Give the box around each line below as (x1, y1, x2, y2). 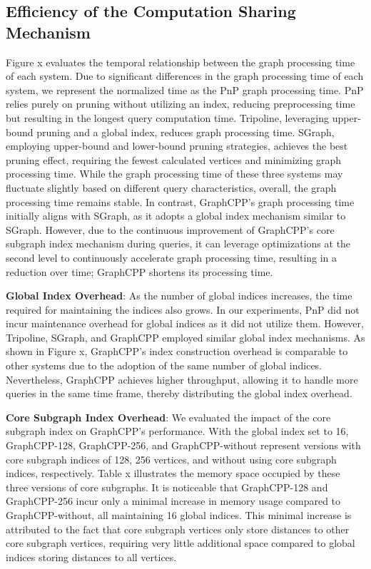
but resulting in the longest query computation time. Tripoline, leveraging (6, 110, 330, 125)
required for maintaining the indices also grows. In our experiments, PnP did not (6, 302, 360, 317)
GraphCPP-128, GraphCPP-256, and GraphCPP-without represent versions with (6, 438, 361, 453)
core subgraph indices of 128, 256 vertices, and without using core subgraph (6, 451, 337, 466)
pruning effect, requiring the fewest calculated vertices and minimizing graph (6, 152, 342, 167)
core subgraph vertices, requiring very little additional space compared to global (6, 535, 355, 550)
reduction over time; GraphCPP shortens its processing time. (6, 264, 273, 279)
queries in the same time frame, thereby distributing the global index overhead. (6, 386, 352, 401)
